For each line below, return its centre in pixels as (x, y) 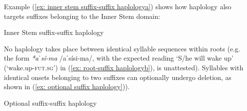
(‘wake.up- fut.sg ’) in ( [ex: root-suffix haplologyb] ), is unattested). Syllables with (124, 67)
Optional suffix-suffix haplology (50, 103)
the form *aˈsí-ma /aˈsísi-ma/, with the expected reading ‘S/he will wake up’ (119, 58)
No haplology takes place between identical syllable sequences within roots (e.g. (122, 48)
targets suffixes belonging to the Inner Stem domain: (82, 16)
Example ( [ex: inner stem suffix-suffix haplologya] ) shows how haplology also (118, 6)
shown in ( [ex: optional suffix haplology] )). (67, 87)
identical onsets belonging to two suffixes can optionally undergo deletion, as (118, 77)
